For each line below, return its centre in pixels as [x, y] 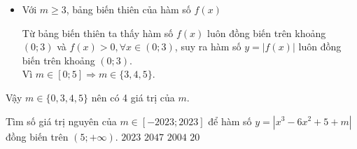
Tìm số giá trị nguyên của [61, 121]
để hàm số [230, 121]
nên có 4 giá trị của [133, 97]
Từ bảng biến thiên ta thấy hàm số [98, 33]
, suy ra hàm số [208, 47]
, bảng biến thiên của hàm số [128, 9]
